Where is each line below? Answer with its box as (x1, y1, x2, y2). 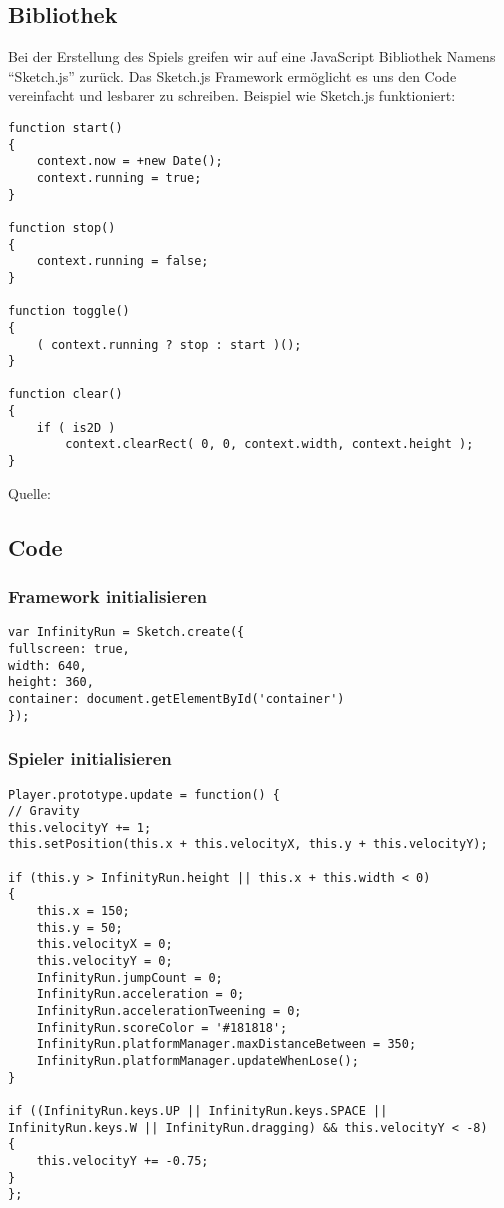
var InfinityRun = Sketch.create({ (8, 625, 245, 640)
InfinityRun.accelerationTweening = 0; (36, 1004, 302, 1019)
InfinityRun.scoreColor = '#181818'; (36, 1020, 288, 1035)
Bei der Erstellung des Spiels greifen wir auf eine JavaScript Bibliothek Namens (8, 46, 496, 67)
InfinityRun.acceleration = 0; (36, 987, 245, 1002)
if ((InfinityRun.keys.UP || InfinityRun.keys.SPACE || (8, 1103, 388, 1118)
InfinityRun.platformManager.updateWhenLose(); (36, 1054, 359, 1069)
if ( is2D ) (36, 420, 116, 435)
